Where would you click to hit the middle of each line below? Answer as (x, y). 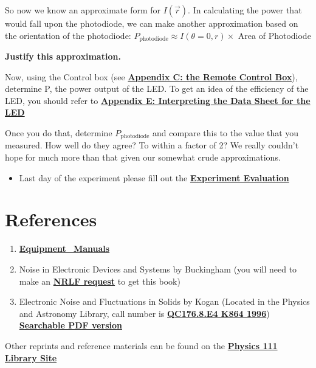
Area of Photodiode (274, 35)
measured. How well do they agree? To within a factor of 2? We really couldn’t (152, 145)
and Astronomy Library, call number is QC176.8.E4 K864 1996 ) (144, 313)
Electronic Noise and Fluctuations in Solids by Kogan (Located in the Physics (164, 301)
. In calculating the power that (245, 10)
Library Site (31, 357)
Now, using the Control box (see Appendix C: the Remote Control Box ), (151, 76)
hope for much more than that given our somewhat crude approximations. (143, 157)
